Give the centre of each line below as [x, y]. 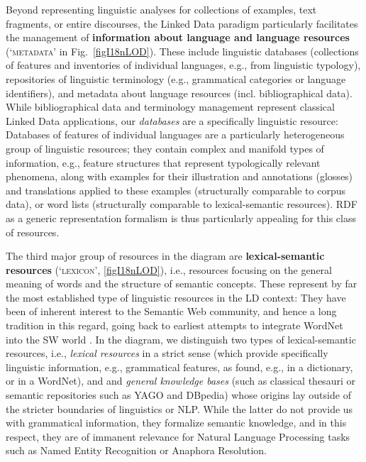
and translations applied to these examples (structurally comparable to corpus [176, 190]
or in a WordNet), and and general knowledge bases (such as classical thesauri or [181, 381]
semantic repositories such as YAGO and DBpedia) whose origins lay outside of [178, 395]
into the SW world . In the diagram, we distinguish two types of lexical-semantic [181, 339]
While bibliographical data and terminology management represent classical [170, 107]
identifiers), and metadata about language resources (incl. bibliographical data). [179, 93]
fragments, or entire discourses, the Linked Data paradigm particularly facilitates [182, 23]
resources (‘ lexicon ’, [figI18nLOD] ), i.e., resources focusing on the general [169, 269]
